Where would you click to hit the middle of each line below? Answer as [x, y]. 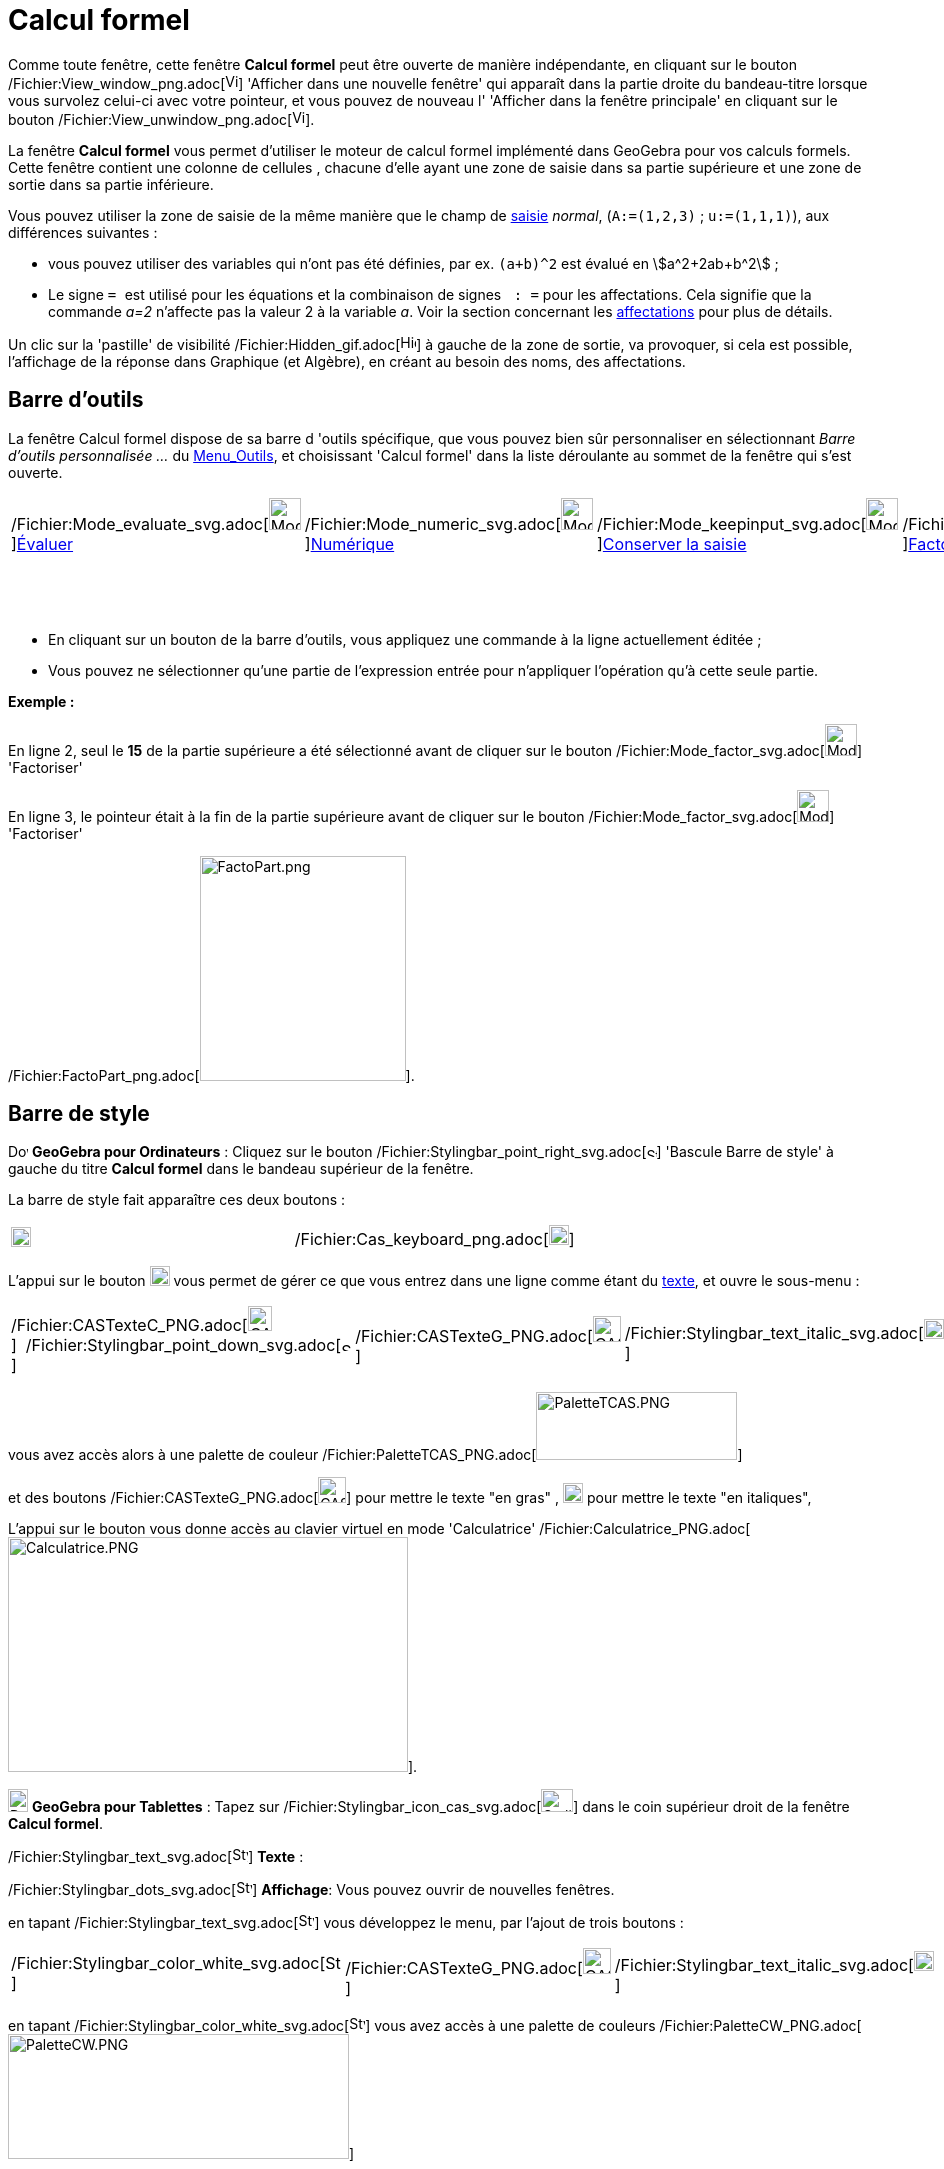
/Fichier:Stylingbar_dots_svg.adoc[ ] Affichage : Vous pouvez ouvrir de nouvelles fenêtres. [311, 1890]
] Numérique [349, 543]
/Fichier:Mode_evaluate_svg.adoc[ [140, 523]
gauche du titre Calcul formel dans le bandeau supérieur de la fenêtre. [241, 1169]
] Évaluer [42, 543]
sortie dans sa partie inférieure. [111, 184]
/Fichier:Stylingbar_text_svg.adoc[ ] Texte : [156, 1857]
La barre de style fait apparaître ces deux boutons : [177, 1200]
